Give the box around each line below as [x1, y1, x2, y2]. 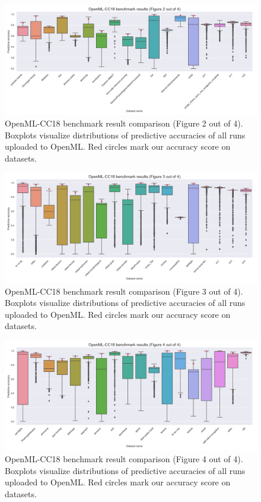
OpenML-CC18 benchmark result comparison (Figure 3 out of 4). [5, 285, 243, 297]
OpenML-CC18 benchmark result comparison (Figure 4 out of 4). [5, 453, 243, 465]
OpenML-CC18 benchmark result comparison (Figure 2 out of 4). [5, 117, 243, 130]
